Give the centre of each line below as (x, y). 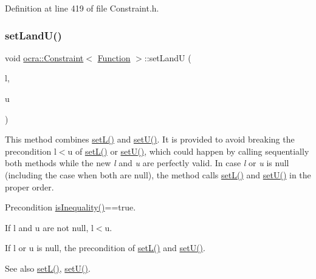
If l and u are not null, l (49, 227)
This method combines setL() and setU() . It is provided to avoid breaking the (150, 139)
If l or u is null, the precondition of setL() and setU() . (105, 248)
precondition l (31, 151)
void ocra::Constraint (44, 57)
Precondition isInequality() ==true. (70, 207)
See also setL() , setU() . (48, 268)
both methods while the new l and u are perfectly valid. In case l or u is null (147, 163)
